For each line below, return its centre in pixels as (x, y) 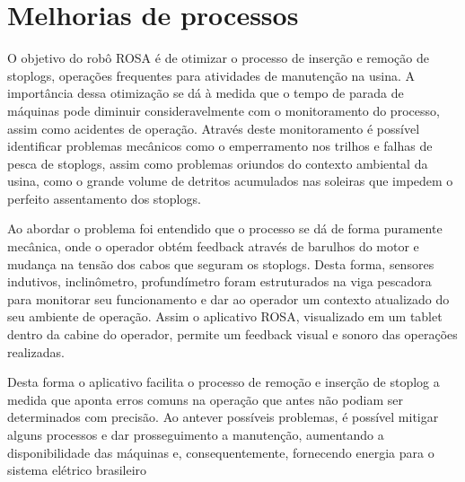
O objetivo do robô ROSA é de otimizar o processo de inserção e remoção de (218, 58)
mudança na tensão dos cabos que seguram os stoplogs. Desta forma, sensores (221, 263)
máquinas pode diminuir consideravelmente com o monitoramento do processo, (224, 110)
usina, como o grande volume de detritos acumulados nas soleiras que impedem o (230, 181)
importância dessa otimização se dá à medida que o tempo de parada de (206, 93)
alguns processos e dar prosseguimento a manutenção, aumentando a (196, 434)
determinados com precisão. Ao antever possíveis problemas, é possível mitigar (223, 417)
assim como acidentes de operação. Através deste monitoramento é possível (214, 128)
